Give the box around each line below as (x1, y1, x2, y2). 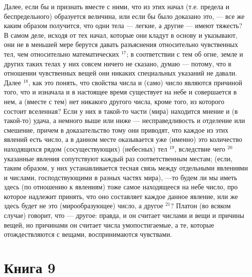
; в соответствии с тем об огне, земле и (126, 48, 243, 59)
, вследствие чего (174, 143, 225, 154)
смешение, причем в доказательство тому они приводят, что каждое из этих (4, 124, 229, 135)
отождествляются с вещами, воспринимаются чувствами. (4, 229, 172, 239)
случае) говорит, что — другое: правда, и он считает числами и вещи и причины (4, 210, 244, 220)
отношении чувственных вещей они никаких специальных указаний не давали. (4, 68, 237, 78)
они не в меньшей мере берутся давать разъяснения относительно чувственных (4, 39, 238, 49)
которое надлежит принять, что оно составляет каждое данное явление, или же (4, 191, 238, 201)
